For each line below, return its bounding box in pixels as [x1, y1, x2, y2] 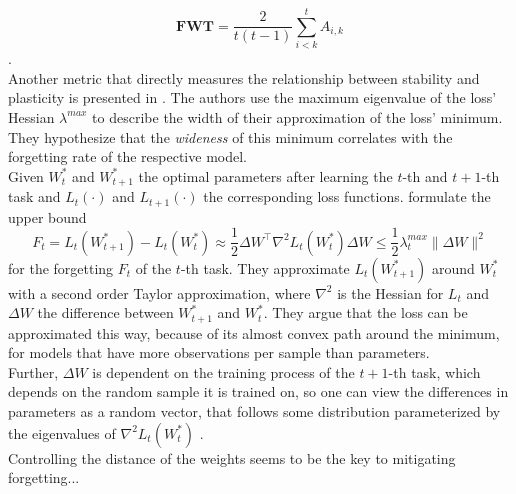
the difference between [37, 302, 174, 323]
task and [8, 186, 61, 207]
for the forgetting [8, 257, 114, 278]
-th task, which [388, 361, 481, 382]
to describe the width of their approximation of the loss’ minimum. [92, 106, 503, 127]
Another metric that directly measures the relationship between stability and [8, 67, 480, 88]
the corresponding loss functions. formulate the [203, 186, 491, 207]
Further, [8, 361, 59, 382]
